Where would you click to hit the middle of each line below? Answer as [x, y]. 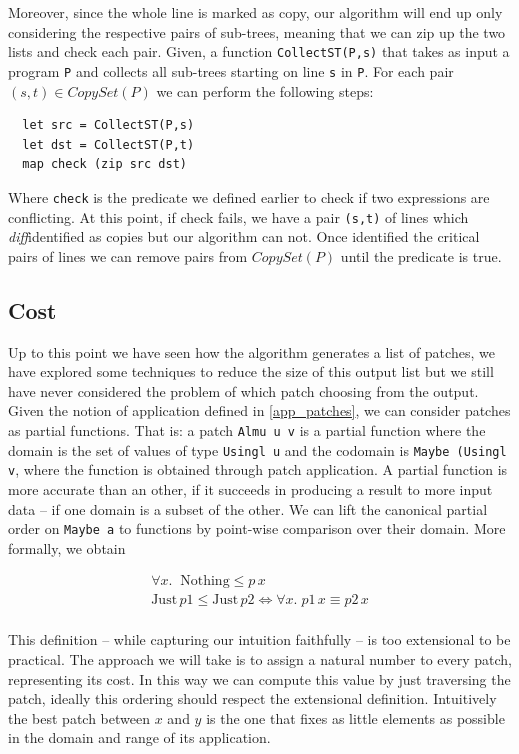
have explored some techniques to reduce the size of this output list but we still [251, 371]
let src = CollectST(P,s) [108, 125]
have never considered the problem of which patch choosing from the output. [243, 390]
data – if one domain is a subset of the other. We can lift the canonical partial [248, 508]
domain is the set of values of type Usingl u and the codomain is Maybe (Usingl [257, 449]
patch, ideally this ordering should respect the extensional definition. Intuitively [252, 698]
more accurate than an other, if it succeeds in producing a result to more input [250, 488]
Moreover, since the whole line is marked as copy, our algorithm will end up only [255, 12]
